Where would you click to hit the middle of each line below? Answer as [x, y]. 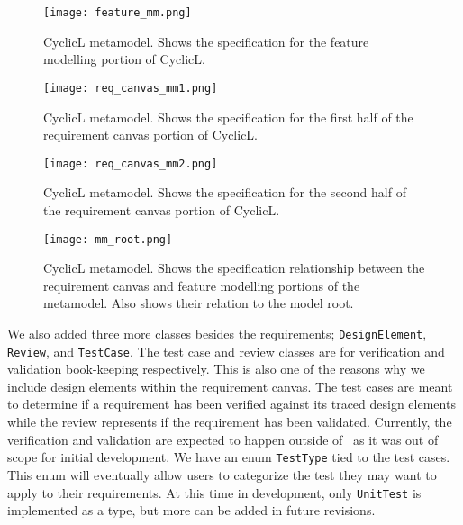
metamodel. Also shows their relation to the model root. [199, 303]
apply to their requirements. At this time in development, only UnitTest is [214, 492]
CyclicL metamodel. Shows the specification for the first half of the [228, 117]
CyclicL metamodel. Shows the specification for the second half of [225, 192]
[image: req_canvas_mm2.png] [131, 163]
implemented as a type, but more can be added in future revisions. [191, 510]
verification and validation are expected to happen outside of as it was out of [223, 439]
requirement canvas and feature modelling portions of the [202, 285]
